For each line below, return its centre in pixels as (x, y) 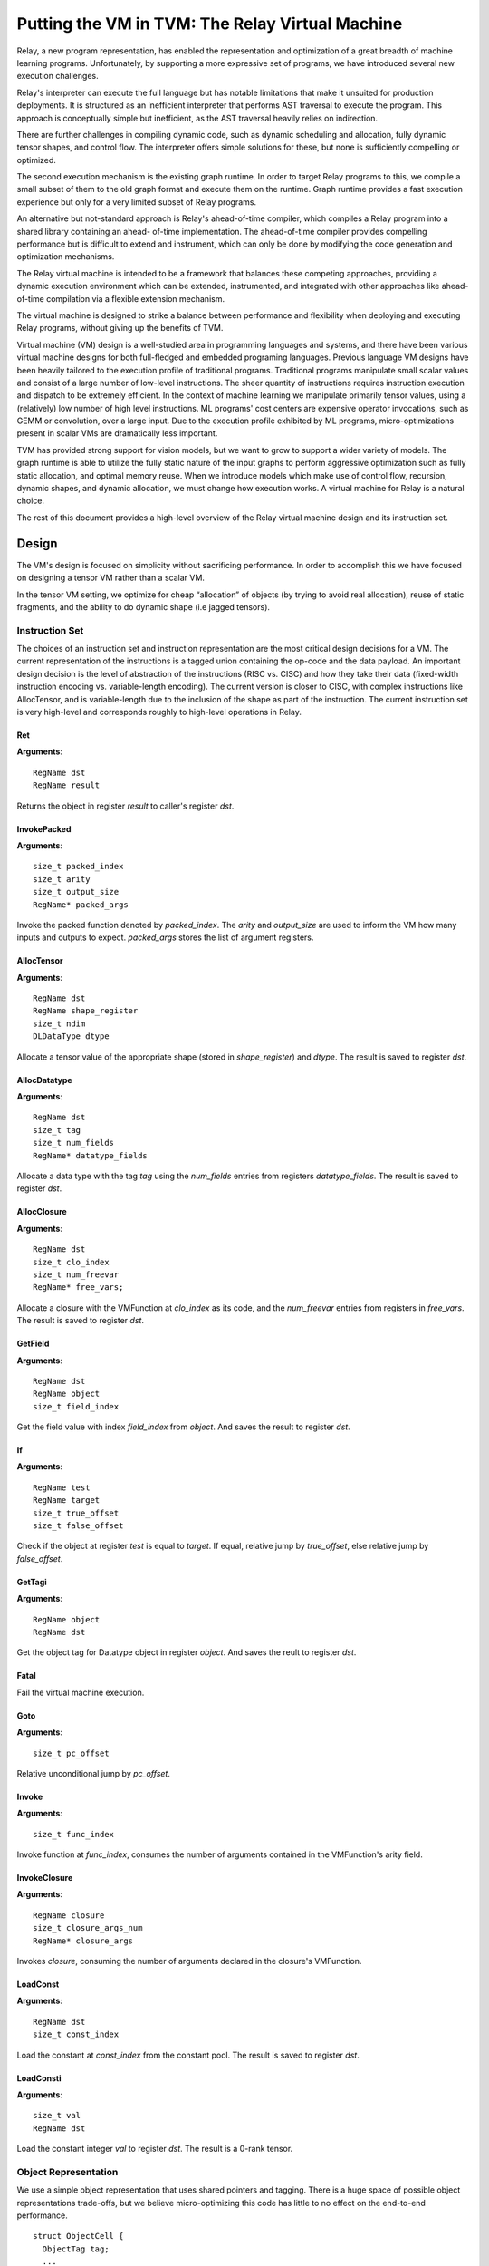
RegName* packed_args (81, 905)
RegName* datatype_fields (91, 1155)
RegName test (62, 1487)
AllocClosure (42, 1212)
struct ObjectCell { (78, 2236)
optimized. (36, 160)
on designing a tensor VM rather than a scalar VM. (111, 578)
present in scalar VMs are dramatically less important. (117, 433)
